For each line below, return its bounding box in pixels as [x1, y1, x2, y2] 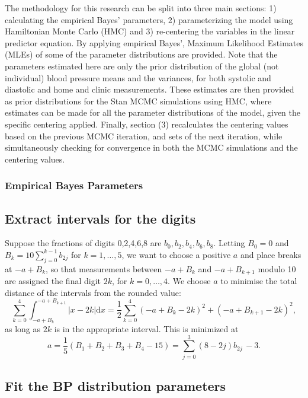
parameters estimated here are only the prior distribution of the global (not [5, 59, 279, 72]
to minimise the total [220, 275, 297, 287]
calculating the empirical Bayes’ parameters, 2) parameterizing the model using [5, 13, 293, 26]
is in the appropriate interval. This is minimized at [54, 323, 239, 335]
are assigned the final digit [5, 275, 101, 287]
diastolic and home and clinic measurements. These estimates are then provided [5, 83, 294, 95]
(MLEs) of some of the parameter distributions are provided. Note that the [5, 48, 278, 61]
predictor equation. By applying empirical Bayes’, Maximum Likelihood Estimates [5, 36, 303, 49]
